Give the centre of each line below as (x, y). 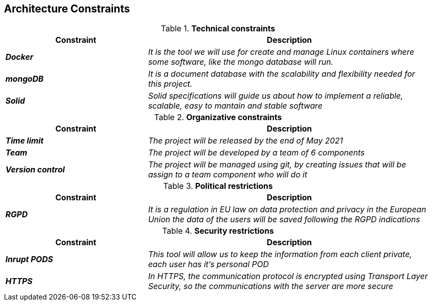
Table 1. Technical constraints (218, 29)
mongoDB (25, 79)
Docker (19, 57)
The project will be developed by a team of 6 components (256, 153)
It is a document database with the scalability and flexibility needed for (281, 74)
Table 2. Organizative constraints (218, 117)
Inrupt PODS (29, 259)
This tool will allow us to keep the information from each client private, (280, 254)
